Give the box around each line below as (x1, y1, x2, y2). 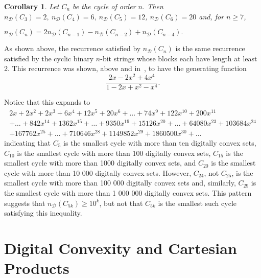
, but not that (99, 197, 143, 208)
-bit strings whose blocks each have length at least (100, 53, 257, 63)
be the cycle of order (73, 1, 136, 11)
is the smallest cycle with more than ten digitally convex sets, (63, 137, 256, 148)
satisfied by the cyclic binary (4, 53, 94, 63)
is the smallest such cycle (158, 197, 236, 208)
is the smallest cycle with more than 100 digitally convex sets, (17, 147, 211, 158)
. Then (143, 1, 163, 11)
